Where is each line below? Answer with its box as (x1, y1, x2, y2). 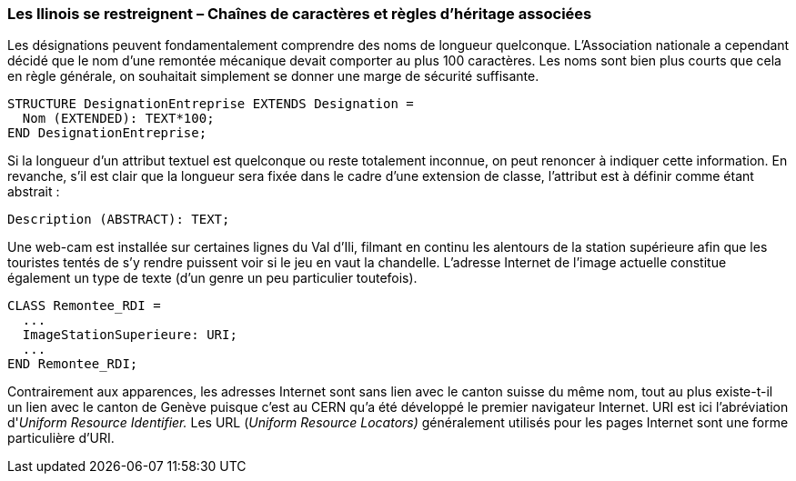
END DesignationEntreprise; (7, 125, 207, 141)
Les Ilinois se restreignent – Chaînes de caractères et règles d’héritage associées (7, 5, 592, 23)
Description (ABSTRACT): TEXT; (7, 212, 230, 227)
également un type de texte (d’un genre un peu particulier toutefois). (7, 270, 418, 286)
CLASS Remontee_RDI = (7, 298, 161, 314)
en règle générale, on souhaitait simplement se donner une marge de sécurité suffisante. (7, 68, 539, 85)
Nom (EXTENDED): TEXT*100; (22, 111, 215, 126)
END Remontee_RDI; (7, 356, 138, 372)
